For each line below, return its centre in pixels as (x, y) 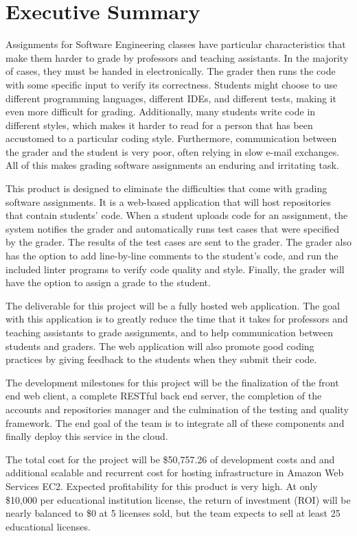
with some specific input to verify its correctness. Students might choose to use (172, 84)
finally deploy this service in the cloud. (87, 436)
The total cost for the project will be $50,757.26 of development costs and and (170, 459)
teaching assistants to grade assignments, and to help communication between (169, 332)
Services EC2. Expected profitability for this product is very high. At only (162, 486)
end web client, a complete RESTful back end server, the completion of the (164, 396)
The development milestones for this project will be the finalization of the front (172, 382)
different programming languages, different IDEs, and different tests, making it (171, 98)
